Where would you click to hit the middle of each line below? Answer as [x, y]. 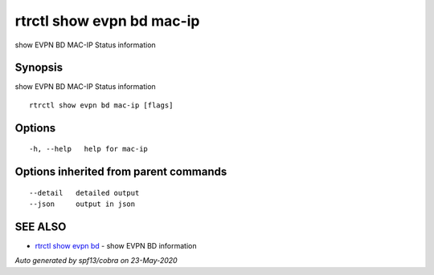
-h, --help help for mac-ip [89, 149]
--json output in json [82, 204]
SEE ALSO [41, 226]
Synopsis [39, 68]
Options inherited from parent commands [121, 172]
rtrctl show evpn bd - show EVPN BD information [116, 245]
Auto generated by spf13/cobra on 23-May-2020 [96, 261]
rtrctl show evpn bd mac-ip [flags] [101, 105]
